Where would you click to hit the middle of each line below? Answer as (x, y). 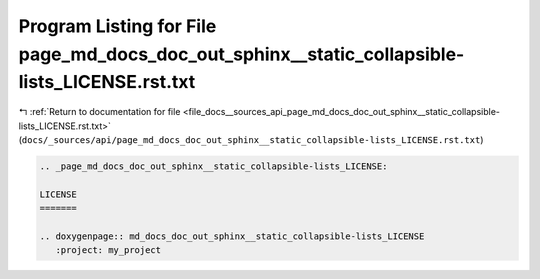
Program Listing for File (117, 26)
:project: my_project (108, 250)
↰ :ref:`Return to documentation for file (99, 112)
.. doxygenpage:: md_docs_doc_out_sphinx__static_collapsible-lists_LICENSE (232, 236)
